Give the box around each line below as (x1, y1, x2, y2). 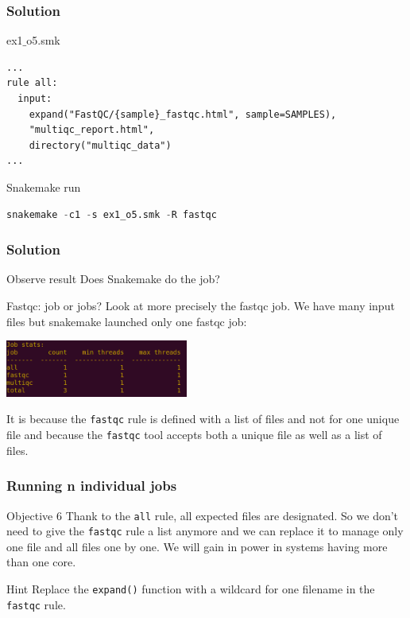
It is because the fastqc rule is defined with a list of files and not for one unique (6, 410, 400, 427)
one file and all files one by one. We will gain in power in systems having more (6, 538, 388, 554)
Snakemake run (6, 178, 81, 195)
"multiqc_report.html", (29, 124, 155, 136)
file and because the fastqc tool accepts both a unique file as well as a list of (6, 426, 382, 443)
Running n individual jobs (6, 476, 177, 496)
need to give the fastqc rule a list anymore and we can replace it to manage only (6, 523, 404, 539)
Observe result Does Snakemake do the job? (6, 270, 220, 287)
